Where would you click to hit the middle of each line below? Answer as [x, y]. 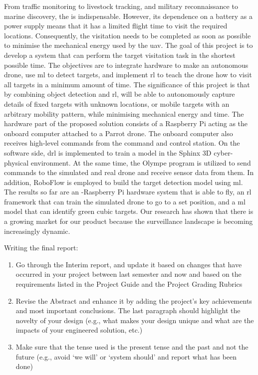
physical [16, 162]
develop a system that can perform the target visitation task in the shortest [120, 55]
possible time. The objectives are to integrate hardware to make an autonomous [126, 65]
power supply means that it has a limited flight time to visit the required [116, 26]
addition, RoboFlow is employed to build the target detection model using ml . [124, 182]
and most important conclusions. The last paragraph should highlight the [128, 310]
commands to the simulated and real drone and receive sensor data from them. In [129, 172]
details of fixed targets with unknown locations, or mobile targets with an [117, 103]
